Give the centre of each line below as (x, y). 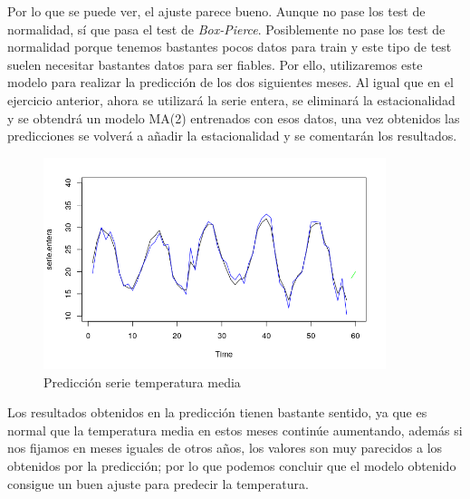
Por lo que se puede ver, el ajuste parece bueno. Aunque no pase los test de (216, 11)
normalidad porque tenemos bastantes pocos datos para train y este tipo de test (230, 47)
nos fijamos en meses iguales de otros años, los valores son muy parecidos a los (225, 448)
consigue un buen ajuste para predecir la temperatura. (158, 483)
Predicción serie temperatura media (142, 382)
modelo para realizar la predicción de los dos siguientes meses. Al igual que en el (230, 82)
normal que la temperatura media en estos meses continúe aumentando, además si (235, 430)
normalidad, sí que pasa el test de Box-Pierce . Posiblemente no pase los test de (226, 29)
